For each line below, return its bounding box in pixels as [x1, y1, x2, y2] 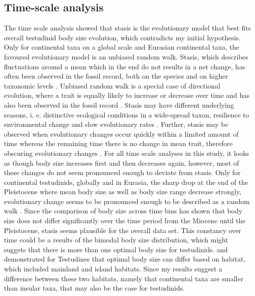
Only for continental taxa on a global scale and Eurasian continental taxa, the [4, 42, 239, 52]
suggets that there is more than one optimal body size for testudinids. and [4, 244, 228, 254]
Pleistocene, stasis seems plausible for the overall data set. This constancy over [4, 225, 241, 235]
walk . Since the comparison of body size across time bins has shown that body [4, 206, 243, 216]
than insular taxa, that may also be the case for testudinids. [4, 283, 185, 293]
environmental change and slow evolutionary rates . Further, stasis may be [4, 119, 228, 129]
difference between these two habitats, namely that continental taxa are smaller [4, 273, 244, 283]
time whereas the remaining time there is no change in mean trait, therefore [4, 138, 233, 148]
